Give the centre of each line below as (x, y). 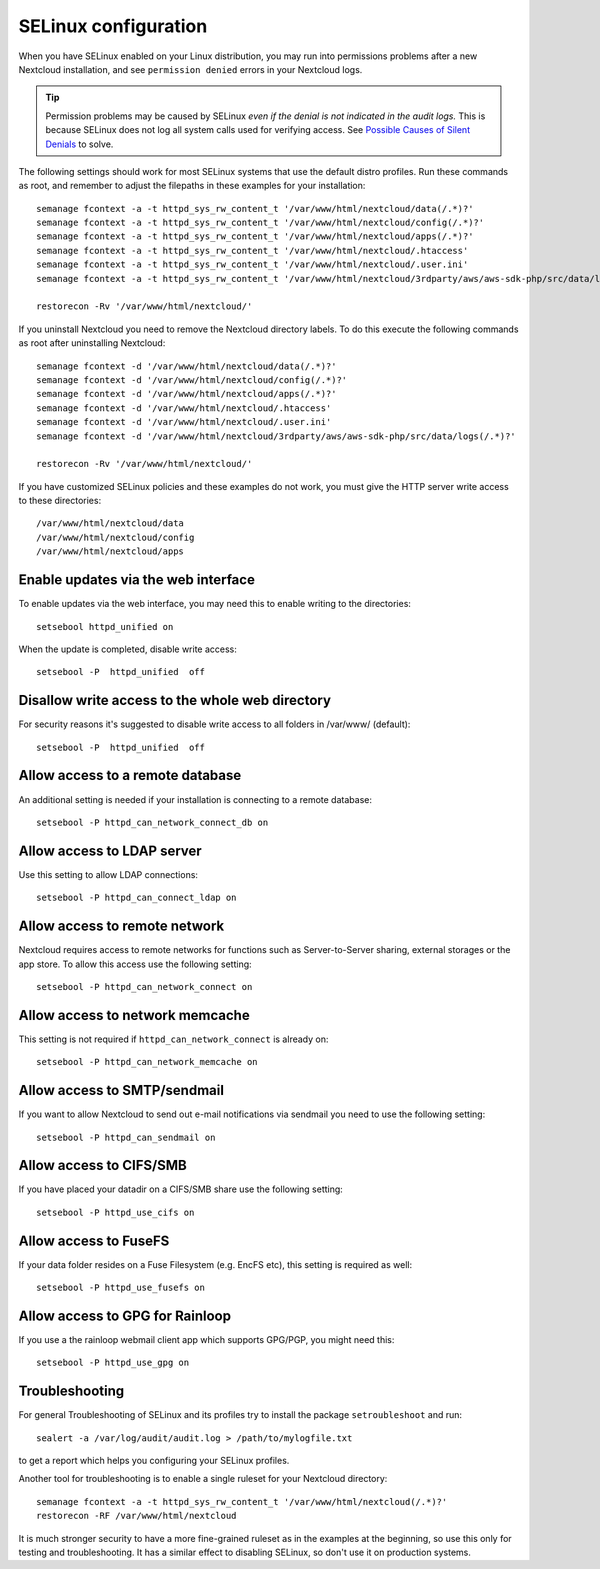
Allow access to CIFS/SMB (102, 1165)
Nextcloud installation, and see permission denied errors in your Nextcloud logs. (190, 69)
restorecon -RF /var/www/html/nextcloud (136, 1516)
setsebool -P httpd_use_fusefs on (120, 1288)
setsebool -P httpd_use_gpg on (113, 1363)
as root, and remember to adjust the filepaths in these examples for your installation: (192, 186)
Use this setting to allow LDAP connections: (108, 874)
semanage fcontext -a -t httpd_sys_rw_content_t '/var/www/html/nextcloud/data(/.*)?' (255, 208)
